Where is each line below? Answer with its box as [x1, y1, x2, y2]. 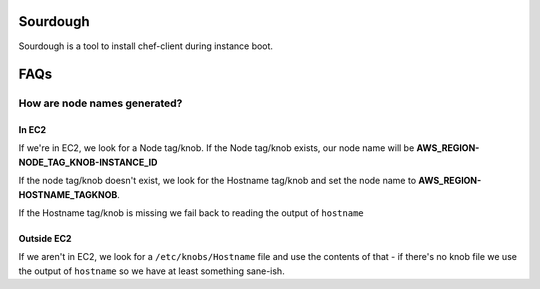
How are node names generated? [18, 96, 183, 110]
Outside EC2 [18, 233, 72, 245]
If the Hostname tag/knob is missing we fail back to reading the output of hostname [18, 207, 364, 219]
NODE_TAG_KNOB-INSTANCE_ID [18, 156, 158, 168]
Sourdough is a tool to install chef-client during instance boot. [18, 40, 274, 52]
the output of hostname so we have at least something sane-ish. [18, 265, 285, 277]
